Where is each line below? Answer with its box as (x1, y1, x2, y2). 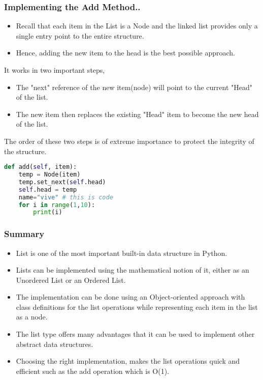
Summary (4, 227, 45, 240)
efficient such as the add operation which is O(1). (16, 365, 170, 376)
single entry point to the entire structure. (16, 30, 144, 41)
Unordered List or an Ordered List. (16, 274, 126, 285)
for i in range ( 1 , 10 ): (18, 201, 95, 209)
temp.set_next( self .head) (18, 178, 106, 186)
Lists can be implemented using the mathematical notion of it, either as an (16, 265, 249, 275)
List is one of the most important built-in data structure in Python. (16, 247, 227, 258)
